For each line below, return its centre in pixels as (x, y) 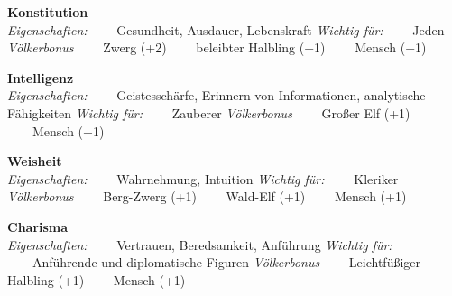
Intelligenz (41, 77)
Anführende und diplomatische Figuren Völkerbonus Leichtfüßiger (226, 262)
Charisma (38, 226)
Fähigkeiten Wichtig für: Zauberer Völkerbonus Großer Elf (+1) (209, 112)
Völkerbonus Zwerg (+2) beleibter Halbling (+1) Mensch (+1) (217, 47)
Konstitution (48, 12)
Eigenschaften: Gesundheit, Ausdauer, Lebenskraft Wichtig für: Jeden (226, 29)
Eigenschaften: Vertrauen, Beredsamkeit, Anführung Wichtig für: (200, 244)
